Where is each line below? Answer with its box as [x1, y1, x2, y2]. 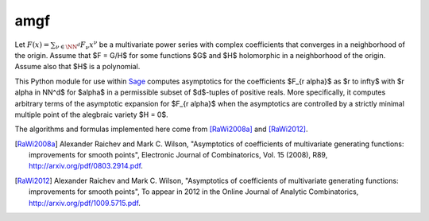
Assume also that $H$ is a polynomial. [14, 62, 141, 72]
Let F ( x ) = [14, 40, 50, 49]
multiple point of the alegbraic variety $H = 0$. [14, 110, 168, 119]
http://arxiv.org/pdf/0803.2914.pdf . [29, 161, 143, 171]
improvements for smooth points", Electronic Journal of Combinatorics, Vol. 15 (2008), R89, [29, 150, 328, 160]
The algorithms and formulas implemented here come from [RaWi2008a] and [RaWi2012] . [14, 124, 309, 134]
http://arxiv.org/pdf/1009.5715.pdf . [29, 198, 141, 207]
